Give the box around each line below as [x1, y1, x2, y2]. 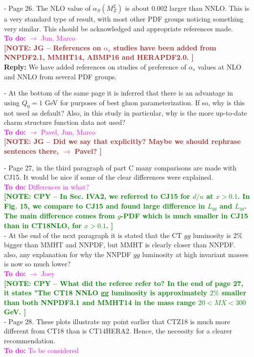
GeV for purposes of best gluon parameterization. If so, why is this [45, 97, 245, 107]
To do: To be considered [4, 345, 79, 355]
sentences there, [4, 145, 59, 156]
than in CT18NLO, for [4, 220, 82, 230]
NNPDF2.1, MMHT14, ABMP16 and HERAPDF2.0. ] [4, 52, 194, 62]
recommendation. [4, 335, 56, 346]
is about [125, 3, 150, 13]
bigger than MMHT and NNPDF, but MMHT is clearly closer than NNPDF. [4, 239, 236, 250]
